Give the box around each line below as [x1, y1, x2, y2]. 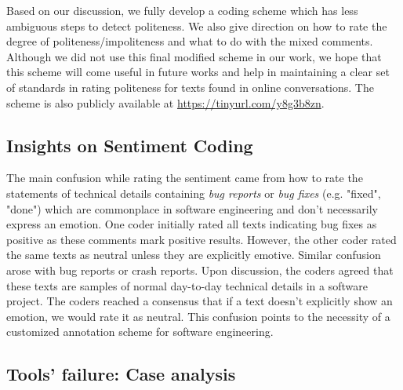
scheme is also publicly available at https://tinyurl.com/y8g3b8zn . [6, 94, 325, 111]
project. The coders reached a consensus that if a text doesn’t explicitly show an [6, 293, 393, 309]
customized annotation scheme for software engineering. [6, 323, 274, 340]
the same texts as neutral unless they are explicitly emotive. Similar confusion [6, 246, 381, 263]
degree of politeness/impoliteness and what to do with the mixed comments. [6, 33, 373, 49]
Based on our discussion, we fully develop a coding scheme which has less [6, 2, 358, 18]
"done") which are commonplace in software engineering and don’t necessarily [6, 200, 379, 217]
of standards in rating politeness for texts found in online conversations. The [6, 78, 374, 95]
